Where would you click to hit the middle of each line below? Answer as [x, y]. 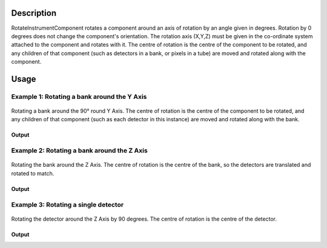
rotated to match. [33, 173]
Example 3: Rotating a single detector [68, 204]
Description [34, 13]
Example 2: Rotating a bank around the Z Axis [79, 150]
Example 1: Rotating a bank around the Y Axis [79, 96]
